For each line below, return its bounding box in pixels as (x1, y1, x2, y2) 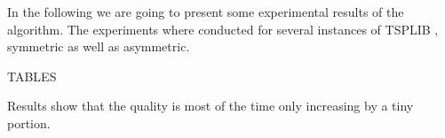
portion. (7, 113, 51, 132)
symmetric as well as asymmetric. (7, 37, 190, 56)
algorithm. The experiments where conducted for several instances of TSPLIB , (7, 19, 439, 38)
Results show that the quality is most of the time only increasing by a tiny (7, 96, 414, 115)
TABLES (7, 66, 57, 85)
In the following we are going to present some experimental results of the (7, 3, 404, 20)
